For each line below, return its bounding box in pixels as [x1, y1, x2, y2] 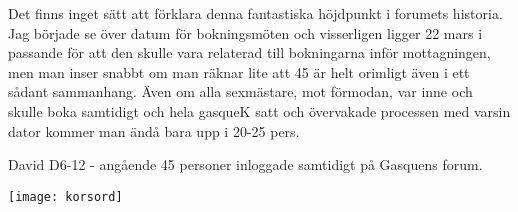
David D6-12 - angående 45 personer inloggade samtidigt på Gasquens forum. [8, 154, 483, 175]
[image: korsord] [8, 189, 123, 204]
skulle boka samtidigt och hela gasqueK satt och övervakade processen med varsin [8, 100, 511, 121]
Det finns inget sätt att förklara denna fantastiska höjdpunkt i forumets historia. [8, 3, 503, 23]
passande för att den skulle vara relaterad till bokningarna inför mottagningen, [8, 42, 491, 63]
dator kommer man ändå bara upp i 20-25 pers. [8, 120, 300, 141]
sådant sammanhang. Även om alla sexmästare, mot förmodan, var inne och [8, 81, 473, 102]
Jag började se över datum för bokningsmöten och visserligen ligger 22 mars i [8, 22, 483, 43]
